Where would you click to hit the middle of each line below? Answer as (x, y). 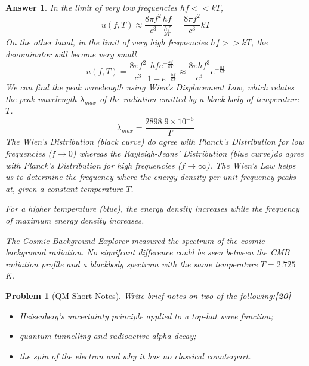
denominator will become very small (71, 54)
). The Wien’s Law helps (251, 165)
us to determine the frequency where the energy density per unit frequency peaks (151, 177)
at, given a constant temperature (64, 188)
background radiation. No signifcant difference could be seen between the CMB (148, 252)
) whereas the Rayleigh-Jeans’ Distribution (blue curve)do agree (188, 153)
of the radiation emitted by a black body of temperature (199, 98)
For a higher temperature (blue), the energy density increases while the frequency (152, 208)
